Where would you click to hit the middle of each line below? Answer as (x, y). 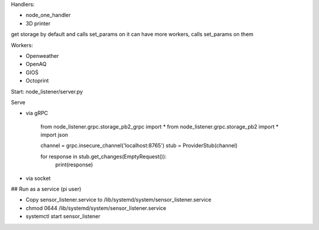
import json (54, 135)
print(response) (74, 165)
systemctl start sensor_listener (63, 216)
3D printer (38, 23)
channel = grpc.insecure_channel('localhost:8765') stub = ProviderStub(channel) (139, 146)
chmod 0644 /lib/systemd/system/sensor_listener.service (96, 208)
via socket (38, 178)
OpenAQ (36, 64)
